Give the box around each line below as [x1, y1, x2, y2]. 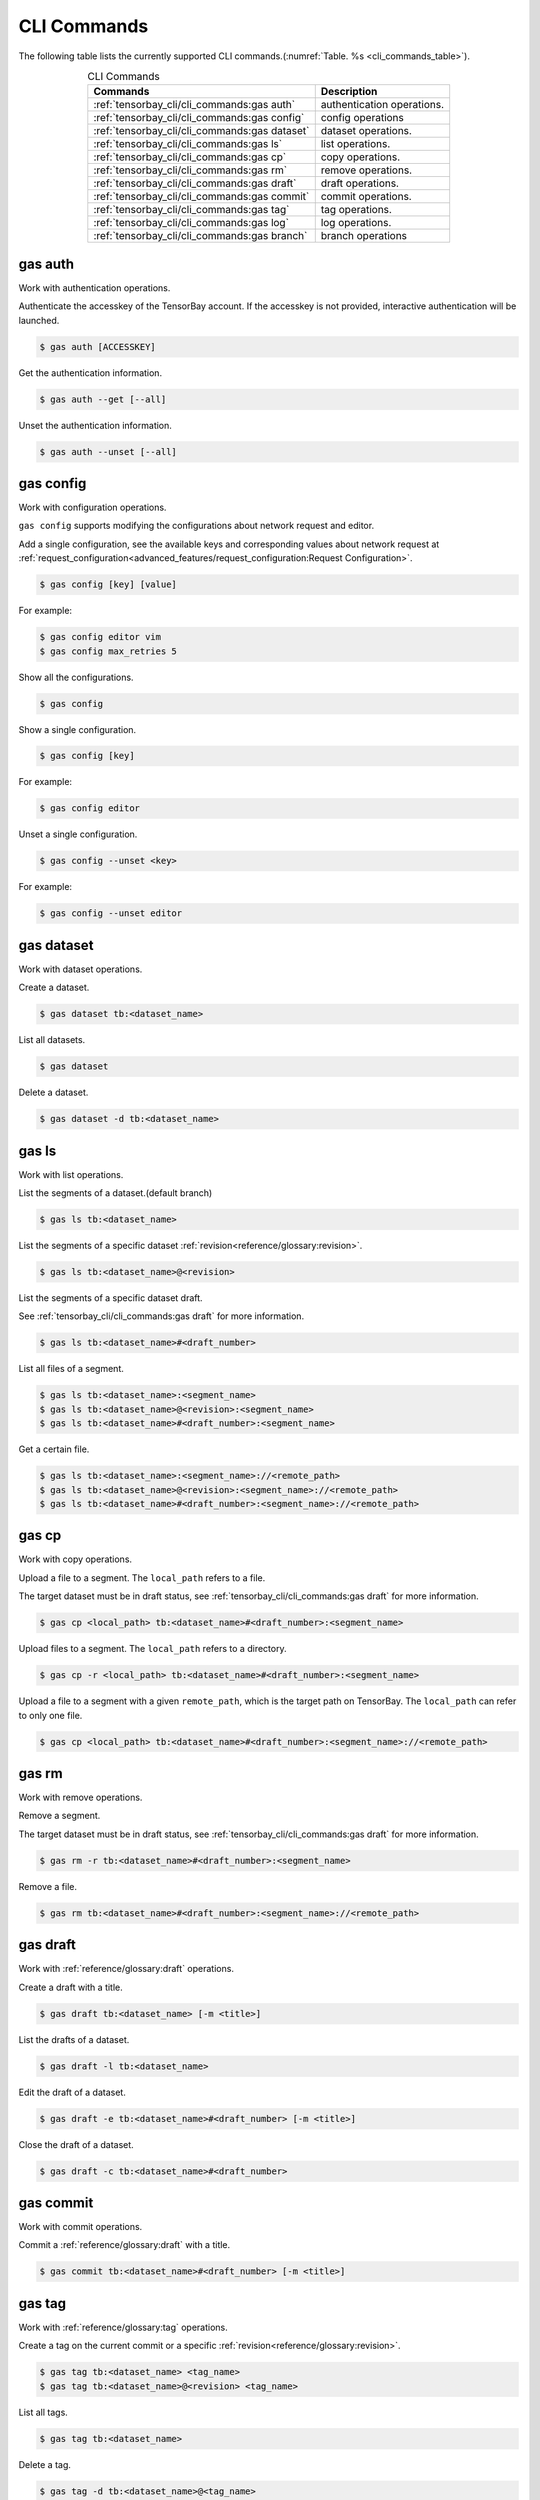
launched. [18, 314, 60, 326]
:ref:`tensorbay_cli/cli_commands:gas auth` [93, 98, 295, 112]
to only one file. [18, 1709, 83, 1721]
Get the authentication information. [18, 366, 163, 379]
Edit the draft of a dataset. [18, 2086, 127, 2098]
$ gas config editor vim [39, 631, 162, 643]
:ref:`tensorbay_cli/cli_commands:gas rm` [93, 163, 288, 177]
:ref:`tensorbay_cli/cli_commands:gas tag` [93, 203, 290, 217]
